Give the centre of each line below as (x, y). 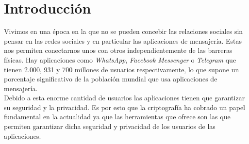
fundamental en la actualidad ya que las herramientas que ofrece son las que (117, 117)
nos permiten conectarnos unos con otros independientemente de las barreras (118, 50)
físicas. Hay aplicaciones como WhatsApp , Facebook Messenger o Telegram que (120, 59)
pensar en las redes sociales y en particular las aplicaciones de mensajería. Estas (123, 40)
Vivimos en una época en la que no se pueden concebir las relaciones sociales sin (124, 31)
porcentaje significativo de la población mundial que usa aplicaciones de (111, 79)
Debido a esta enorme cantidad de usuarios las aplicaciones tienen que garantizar (124, 98)
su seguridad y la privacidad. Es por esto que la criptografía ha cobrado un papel (125, 107)
